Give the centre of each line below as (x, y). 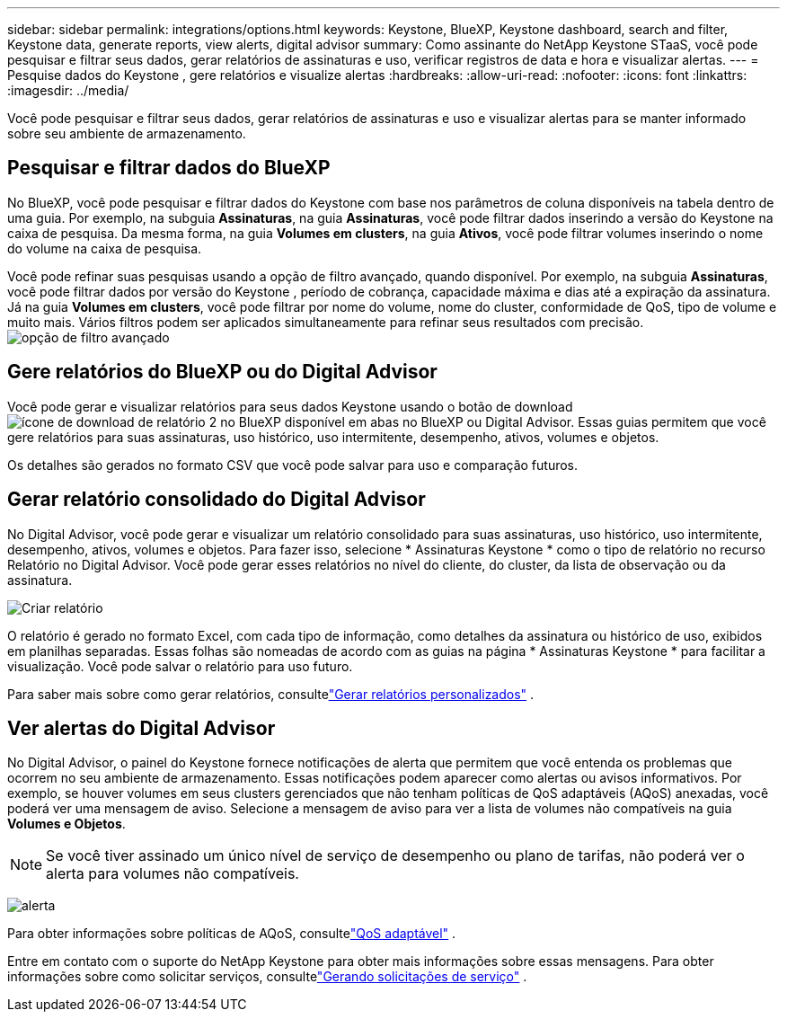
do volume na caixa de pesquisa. (105, 248)
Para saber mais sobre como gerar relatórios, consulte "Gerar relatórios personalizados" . (271, 694)
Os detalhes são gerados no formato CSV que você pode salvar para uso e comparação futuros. (293, 465)
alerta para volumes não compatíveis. (172, 874)
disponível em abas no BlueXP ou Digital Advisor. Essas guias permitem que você (525, 421)
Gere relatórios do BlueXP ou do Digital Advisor (222, 372)
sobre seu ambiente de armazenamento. (127, 133)
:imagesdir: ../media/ (68, 90)
